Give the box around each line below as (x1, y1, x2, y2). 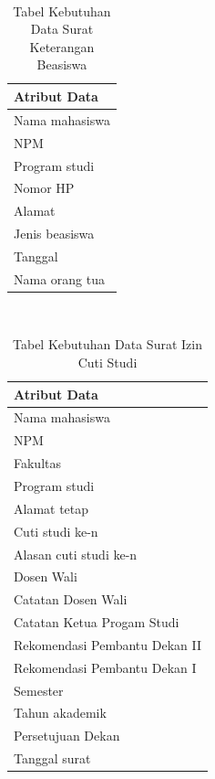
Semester (14, 680, 64, 699)
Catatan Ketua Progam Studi (14, 613, 179, 632)
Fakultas (14, 454, 62, 473)
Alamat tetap (14, 498, 89, 518)
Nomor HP (14, 178, 75, 197)
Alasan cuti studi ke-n (14, 544, 138, 563)
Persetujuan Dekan (14, 726, 120, 745)
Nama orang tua (14, 269, 105, 288)
